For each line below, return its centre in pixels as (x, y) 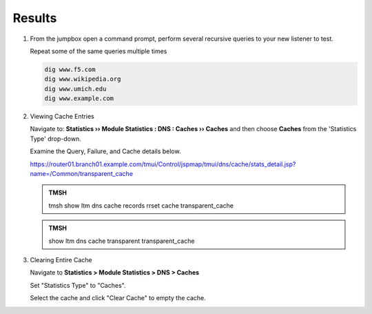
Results (35, 18)
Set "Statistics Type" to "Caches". (78, 285)
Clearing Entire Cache (61, 259)
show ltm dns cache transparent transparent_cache (122, 241)
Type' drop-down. (56, 139)
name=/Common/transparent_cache (82, 174)
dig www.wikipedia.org (83, 79)
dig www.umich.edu (75, 89)
